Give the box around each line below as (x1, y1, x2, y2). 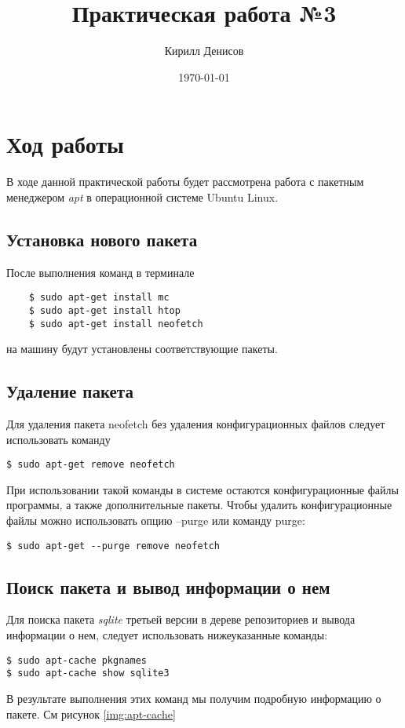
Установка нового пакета (6, 227, 198, 251)
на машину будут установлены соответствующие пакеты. (6, 340, 278, 357)
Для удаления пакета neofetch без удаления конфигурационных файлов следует (6, 416, 385, 431)
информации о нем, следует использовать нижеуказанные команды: (6, 627, 328, 643)
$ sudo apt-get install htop (28, 304, 181, 316)
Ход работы (6, 128, 124, 160)
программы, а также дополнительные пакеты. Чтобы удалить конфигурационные (6, 497, 392, 513)
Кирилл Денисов (164, 42, 244, 59)
